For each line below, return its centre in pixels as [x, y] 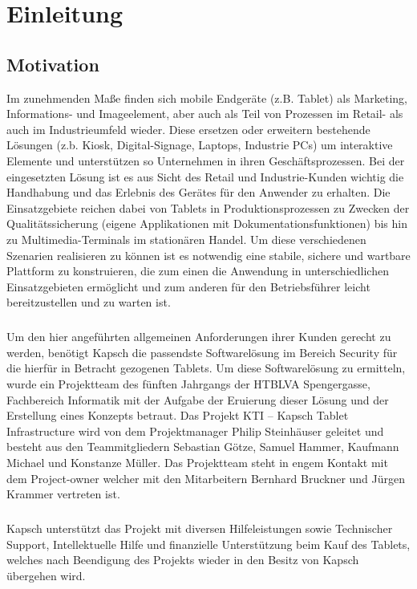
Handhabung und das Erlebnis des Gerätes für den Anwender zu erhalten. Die [198, 192]
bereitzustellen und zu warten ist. [89, 302]
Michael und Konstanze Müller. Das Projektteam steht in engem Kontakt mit [197, 463]
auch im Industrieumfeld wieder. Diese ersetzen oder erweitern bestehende [188, 129]
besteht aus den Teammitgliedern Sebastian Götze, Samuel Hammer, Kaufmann [203, 447]
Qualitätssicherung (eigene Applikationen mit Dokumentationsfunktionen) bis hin [207, 223]
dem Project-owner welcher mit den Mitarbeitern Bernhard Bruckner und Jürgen [206, 478]
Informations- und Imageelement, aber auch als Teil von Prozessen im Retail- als [205, 114]
